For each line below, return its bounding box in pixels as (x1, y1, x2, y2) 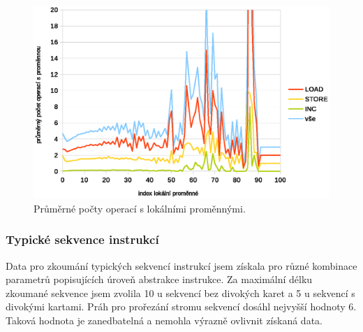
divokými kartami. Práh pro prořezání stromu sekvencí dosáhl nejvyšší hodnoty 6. (6, 299, 357, 314)
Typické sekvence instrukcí (6, 231, 159, 248)
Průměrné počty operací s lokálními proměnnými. (34, 201, 246, 215)
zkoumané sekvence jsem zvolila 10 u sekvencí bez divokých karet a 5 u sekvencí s (6, 285, 355, 300)
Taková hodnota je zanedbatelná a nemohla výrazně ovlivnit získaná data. (6, 312, 323, 327)
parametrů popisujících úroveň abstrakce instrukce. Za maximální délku (6, 272, 313, 287)
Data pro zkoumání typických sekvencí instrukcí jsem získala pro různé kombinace (6, 258, 357, 273)
